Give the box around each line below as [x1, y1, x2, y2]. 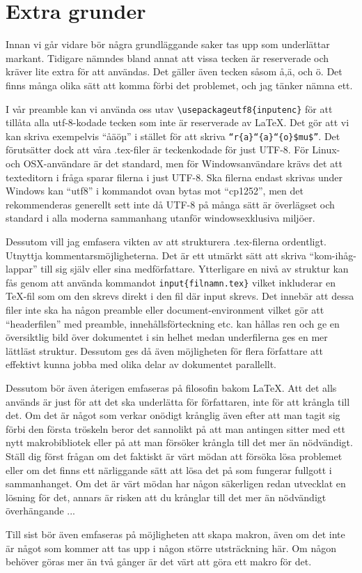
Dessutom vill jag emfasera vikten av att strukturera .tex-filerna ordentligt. [6, 234, 326, 248]
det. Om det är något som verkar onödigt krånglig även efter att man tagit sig [6, 408, 340, 422]
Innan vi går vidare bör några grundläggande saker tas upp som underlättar [6, 37, 330, 52]
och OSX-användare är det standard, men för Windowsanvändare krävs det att [6, 156, 343, 170]
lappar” [6, 261, 38, 276]
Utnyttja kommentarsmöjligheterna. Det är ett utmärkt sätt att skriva [6, 247, 306, 262]
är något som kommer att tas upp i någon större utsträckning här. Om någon [6, 540, 336, 555]
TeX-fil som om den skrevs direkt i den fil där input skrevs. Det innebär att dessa [6, 289, 354, 303]
